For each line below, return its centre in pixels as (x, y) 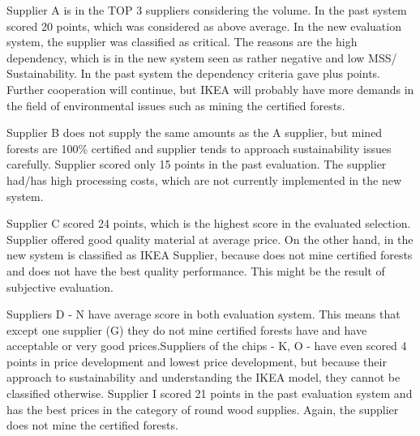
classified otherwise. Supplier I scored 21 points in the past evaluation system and (210, 393)
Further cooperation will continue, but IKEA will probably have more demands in (210, 89)
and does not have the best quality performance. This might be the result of (196, 270)
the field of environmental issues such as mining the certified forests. (176, 105)
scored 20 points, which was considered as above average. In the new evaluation (204, 26)
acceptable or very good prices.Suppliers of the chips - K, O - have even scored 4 (207, 346)
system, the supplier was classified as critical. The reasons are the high (182, 42)
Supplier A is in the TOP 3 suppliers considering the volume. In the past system (207, 10)
